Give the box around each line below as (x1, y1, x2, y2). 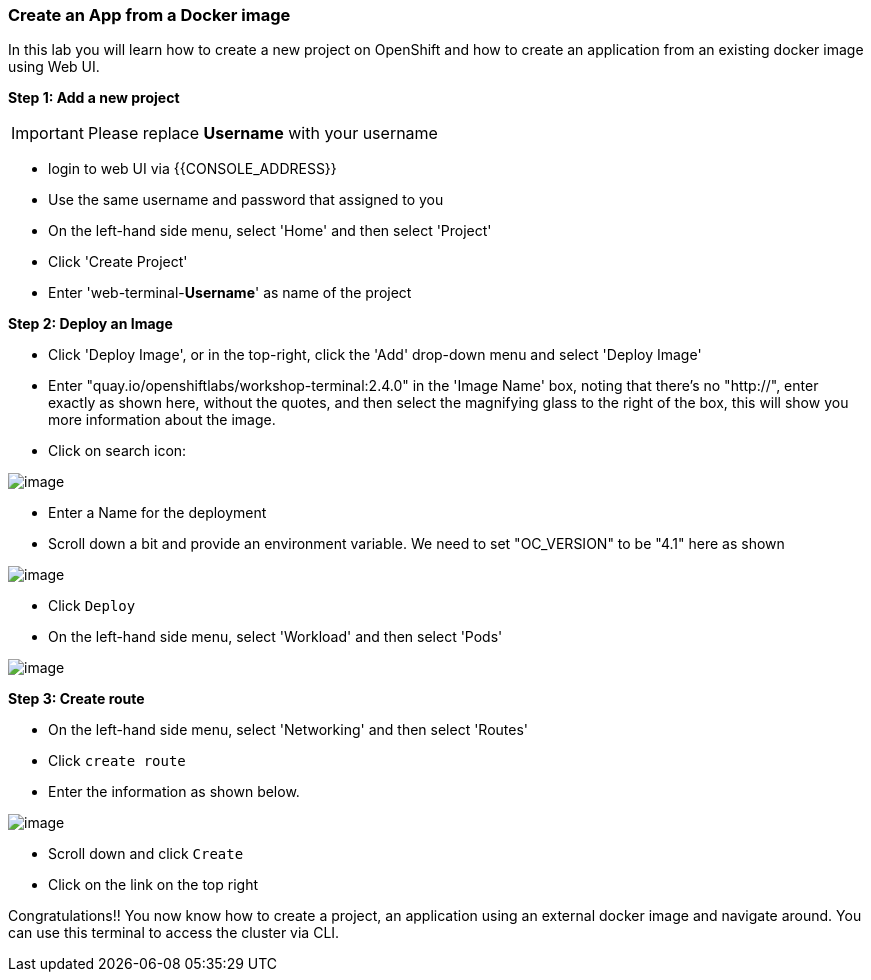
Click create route (48, 752, 186, 770)
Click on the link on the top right (48, 876, 259, 894)
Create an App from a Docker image (8, 5, 291, 25)
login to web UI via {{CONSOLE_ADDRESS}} (48, 160, 337, 178)
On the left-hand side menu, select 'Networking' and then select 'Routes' (48, 721, 529, 739)
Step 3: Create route (8, 690, 145, 708)
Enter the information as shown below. (48, 783, 300, 801)
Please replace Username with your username (87, 123, 438, 144)
